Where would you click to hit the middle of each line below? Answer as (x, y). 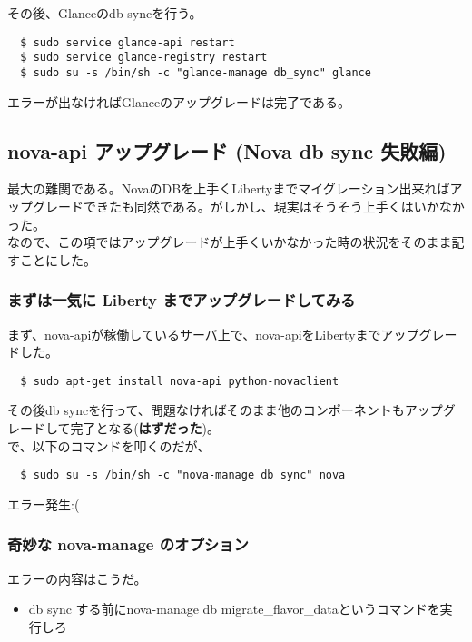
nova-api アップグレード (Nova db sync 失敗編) (227, 150)
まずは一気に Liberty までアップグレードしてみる (182, 300)
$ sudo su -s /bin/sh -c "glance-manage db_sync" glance (196, 72)
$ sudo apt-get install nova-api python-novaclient (180, 381)
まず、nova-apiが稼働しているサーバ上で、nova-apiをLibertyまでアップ (213, 334)
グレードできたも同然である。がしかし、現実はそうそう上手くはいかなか (248, 206)
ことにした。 (58, 259)
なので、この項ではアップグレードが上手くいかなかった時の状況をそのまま (230, 242)
